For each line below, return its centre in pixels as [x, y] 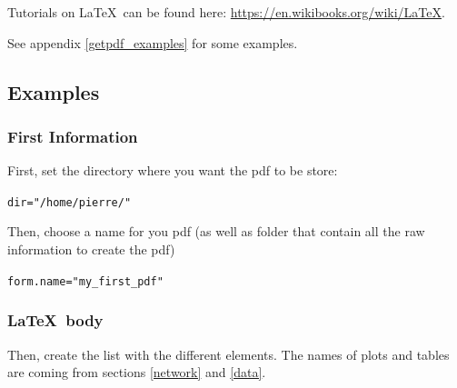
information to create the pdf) [91, 249]
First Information [73, 136]
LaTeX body [55, 320]
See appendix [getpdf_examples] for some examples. [153, 42]
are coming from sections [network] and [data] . [137, 372]
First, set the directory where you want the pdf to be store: [173, 170]
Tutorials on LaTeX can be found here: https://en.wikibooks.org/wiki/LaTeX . [226, 12]
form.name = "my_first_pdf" [85, 281]
